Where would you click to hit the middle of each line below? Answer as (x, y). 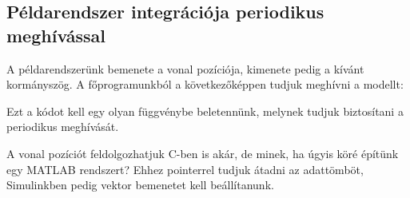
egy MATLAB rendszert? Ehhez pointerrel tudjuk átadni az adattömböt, (185, 169)
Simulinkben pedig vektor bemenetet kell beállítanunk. (140, 185)
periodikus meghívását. (63, 127)
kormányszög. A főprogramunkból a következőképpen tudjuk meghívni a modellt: (205, 84)
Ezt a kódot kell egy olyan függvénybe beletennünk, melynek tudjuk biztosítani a (205, 111)
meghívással (56, 35)
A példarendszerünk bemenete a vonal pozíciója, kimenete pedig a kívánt (185, 68)
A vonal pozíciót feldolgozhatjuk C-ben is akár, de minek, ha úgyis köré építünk (203, 153)
